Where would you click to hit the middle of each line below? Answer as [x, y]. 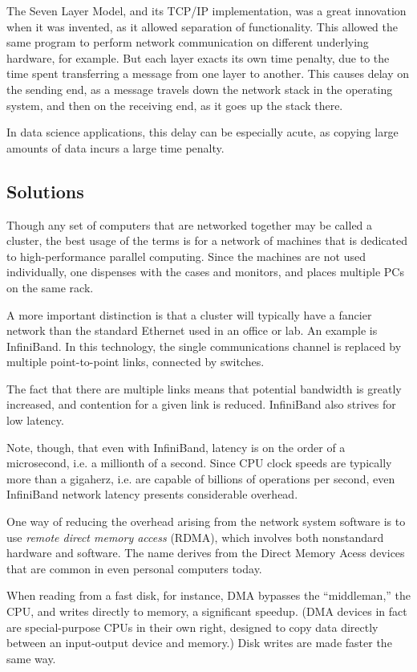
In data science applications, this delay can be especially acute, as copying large [202, 132]
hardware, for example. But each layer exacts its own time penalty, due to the [198, 57]
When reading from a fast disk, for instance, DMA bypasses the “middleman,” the [208, 595]
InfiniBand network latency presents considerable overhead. [152, 494]
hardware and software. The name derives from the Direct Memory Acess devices [206, 553]
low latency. [35, 420]
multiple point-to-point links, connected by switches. [136, 362]
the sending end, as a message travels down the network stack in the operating [200, 89]
